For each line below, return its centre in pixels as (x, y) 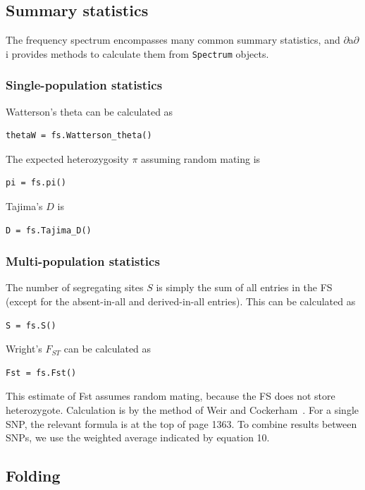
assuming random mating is (201, 158)
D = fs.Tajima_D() (49, 230)
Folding (33, 476)
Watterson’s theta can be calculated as (89, 111)
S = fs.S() (31, 325)
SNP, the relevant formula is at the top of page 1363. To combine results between (181, 423)
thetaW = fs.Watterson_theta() (79, 136)
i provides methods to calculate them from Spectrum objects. (137, 53)
